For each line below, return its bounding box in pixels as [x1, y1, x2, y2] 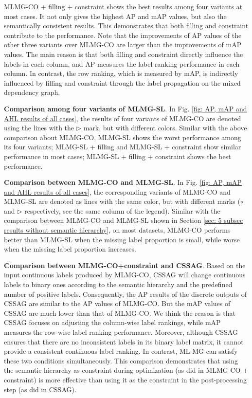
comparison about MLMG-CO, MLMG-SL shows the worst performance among [4, 132, 241, 142]
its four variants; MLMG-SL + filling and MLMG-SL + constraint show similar [4, 142, 241, 152]
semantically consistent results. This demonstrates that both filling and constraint [4, 20, 249, 31]
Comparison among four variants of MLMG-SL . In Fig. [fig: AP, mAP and [4, 103, 247, 113]
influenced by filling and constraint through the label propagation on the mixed [4, 77, 241, 88]
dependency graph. [4, 87, 60, 97]
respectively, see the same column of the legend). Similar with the [24, 205, 220, 216]
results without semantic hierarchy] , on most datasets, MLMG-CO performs [4, 225, 231, 235]
